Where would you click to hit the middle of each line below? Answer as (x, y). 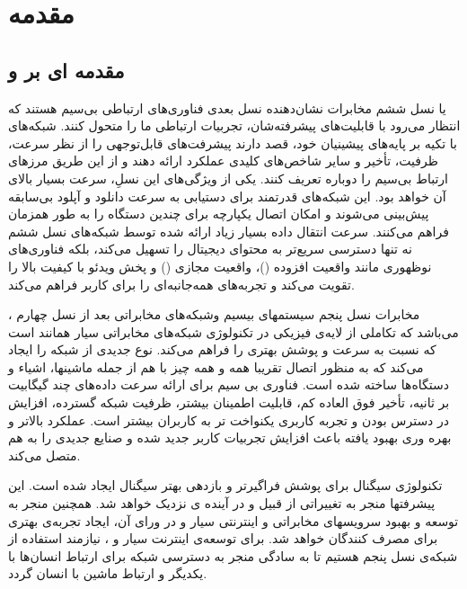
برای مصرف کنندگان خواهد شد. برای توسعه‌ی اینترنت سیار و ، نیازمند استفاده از (223, 538)
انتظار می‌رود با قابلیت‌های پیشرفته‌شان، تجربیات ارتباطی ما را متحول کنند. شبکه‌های (234, 125)
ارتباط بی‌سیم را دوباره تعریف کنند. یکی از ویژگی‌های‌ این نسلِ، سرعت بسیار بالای (228, 178)
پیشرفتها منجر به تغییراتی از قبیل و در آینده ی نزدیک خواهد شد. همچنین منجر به (222, 503)
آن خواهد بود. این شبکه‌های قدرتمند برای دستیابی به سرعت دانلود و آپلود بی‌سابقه (227, 196)
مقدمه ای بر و (66, 70)
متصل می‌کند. (44, 455)
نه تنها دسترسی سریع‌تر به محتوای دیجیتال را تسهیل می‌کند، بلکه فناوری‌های (210, 249)
